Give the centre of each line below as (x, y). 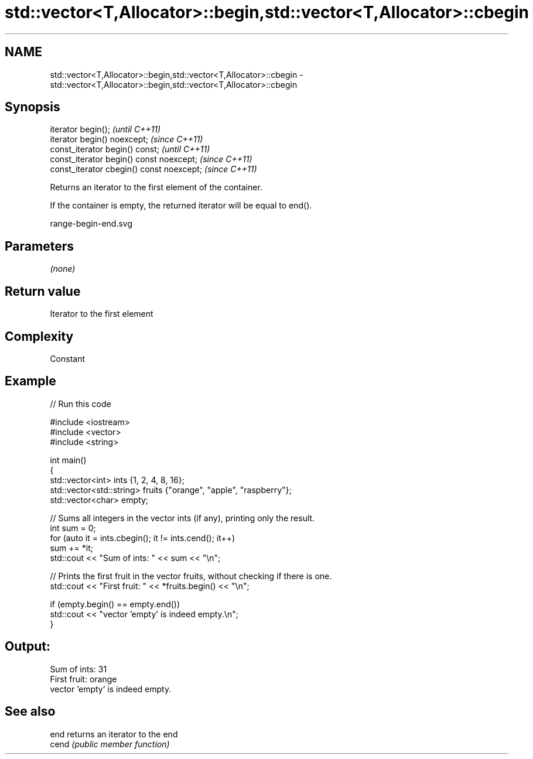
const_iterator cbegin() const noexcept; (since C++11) (153, 169)
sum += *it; (71, 548)
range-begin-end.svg (91, 224)
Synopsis (33, 107)
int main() (68, 460)
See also (30, 712)
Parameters (39, 246)
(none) (63, 269)
